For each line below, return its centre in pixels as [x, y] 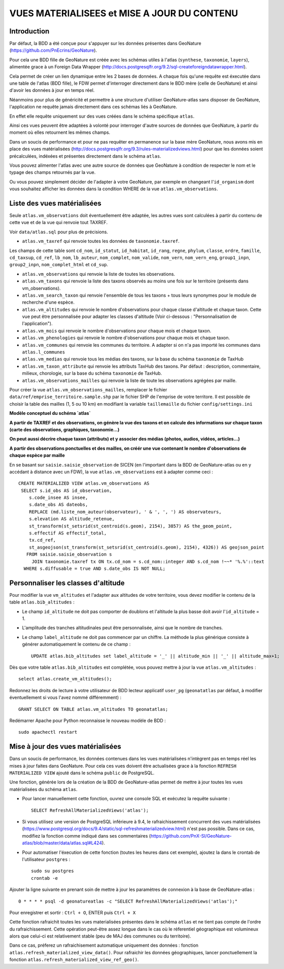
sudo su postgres [52, 871]
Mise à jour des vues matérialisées [65, 747]
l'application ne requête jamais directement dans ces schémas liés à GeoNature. [93, 107]
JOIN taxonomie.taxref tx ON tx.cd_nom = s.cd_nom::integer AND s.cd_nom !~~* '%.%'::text [148, 561]
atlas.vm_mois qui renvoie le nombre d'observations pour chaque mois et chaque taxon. [117, 331]
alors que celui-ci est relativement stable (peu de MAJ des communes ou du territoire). [100, 936]
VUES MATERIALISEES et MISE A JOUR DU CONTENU [124, 13]
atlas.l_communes [44, 352]
